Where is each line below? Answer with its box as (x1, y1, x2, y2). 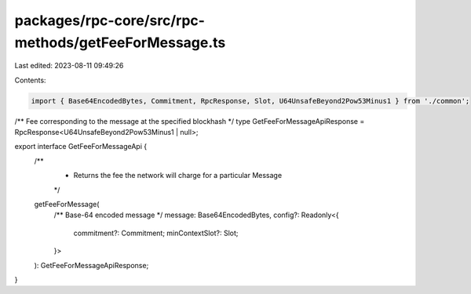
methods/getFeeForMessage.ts (14, 34, 226, 51)
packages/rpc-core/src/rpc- (14, 12, 206, 29)
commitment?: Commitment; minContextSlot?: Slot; (73, 228, 239, 238)
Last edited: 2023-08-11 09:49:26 (14, 61, 124, 71)
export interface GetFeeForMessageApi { (14, 142, 148, 151)
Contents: (14, 75, 46, 85)
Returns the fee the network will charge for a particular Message (73, 171, 283, 180)
